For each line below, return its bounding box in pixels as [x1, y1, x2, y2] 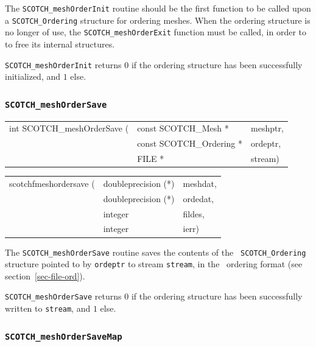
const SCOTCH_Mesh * [137, 122, 229, 135]
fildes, [183, 207, 205, 220]
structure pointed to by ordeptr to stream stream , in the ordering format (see [5, 258, 303, 270]
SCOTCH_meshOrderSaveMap [5, 331, 122, 342]
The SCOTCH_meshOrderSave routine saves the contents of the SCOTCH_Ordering [5, 245, 306, 258]
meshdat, [183, 177, 217, 189]
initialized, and [5, 70, 61, 83]
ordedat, [183, 192, 214, 205]
